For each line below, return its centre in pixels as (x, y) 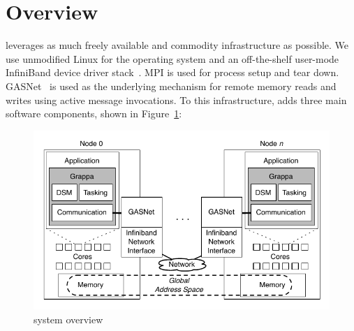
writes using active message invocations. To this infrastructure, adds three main (176, 100)
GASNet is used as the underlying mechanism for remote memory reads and (171, 86)
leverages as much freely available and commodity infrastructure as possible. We (177, 45)
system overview (68, 319)
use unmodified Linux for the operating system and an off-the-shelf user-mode (172, 58)
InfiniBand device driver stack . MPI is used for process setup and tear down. (172, 72)
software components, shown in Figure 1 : (94, 113)
